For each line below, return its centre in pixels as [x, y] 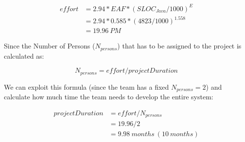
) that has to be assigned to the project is [179, 46]
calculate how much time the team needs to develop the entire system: [109, 97]
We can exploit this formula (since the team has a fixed [87, 87]
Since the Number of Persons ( [50, 46]
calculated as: [24, 55]
